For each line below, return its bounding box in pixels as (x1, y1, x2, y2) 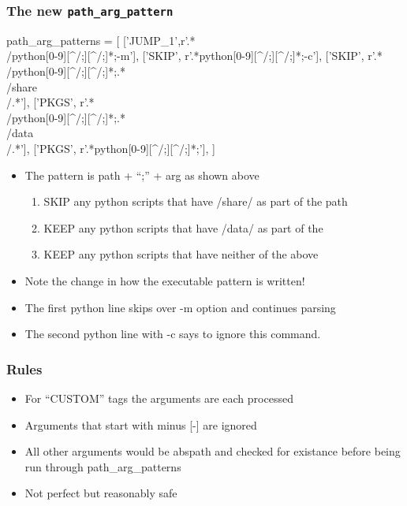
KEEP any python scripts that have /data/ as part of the (43, 219, 323, 236)
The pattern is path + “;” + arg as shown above (24, 166, 260, 183)
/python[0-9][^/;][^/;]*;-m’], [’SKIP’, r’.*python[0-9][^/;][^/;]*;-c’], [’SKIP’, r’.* (6, 47, 383, 64)
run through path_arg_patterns (24, 458, 181, 474)
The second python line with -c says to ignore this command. (24, 326, 321, 342)
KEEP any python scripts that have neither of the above (43, 246, 319, 262)
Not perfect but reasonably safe (24, 485, 177, 501)
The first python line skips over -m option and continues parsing (24, 299, 336, 315)
